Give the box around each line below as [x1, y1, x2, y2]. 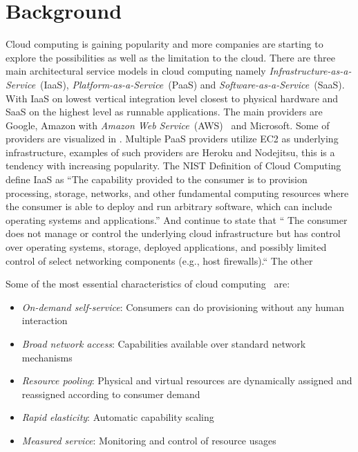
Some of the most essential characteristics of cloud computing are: [6, 276, 290, 291]
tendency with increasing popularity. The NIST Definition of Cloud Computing [6, 158, 341, 173]
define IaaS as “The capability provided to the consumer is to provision [6, 172, 308, 187]
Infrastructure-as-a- [269, 64, 352, 78]
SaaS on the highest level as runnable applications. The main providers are [6, 104, 323, 119]
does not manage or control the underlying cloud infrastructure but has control [6, 226, 341, 241]
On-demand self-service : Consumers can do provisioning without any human [21, 299, 344, 314]
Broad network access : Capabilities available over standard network [21, 337, 306, 350]
